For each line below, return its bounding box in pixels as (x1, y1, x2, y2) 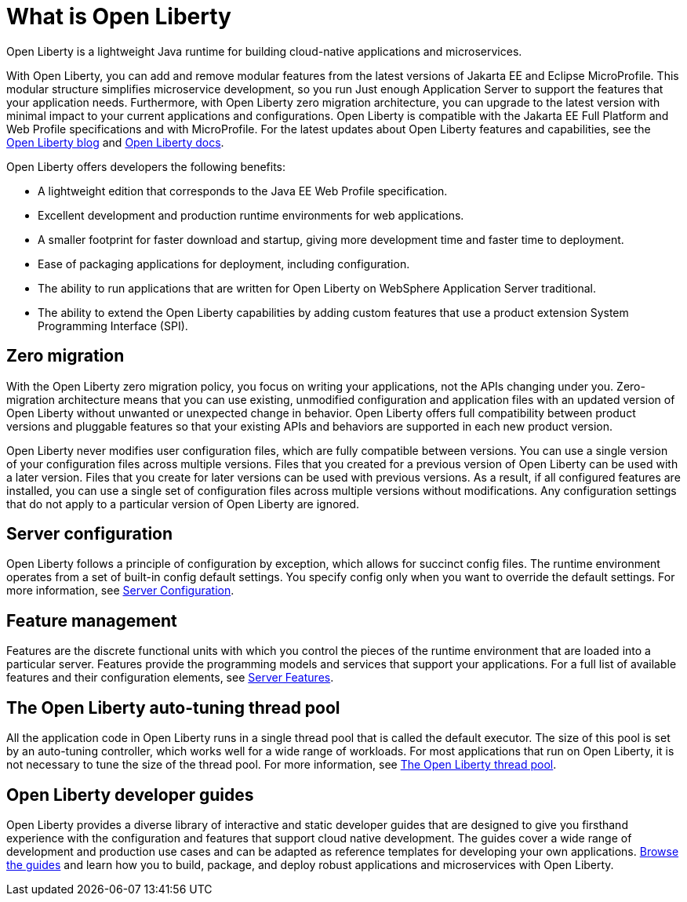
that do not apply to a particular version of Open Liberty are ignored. (6, 496, 360, 511)
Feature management (6, 610, 177, 631)
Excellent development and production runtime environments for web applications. (38, 208, 464, 222)
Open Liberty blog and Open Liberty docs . (6, 135, 224, 149)
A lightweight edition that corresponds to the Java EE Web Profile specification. (38, 184, 448, 198)
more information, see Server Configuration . (6, 584, 234, 598)
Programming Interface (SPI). (38, 318, 188, 333)
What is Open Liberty (6, 3, 231, 30)
